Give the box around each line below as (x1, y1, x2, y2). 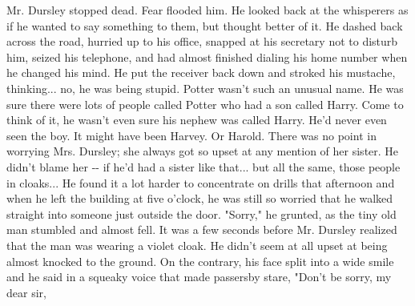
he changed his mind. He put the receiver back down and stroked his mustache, (6, 64, 396, 81)
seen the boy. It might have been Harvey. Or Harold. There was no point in (6, 127, 377, 143)
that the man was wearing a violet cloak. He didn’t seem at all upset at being (6, 236, 388, 253)
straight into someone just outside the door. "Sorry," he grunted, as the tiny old (6, 205, 397, 222)
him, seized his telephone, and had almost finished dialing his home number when (6, 48, 408, 65)
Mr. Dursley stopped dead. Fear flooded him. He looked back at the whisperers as (6, 2, 409, 18)
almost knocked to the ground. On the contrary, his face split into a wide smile (6, 252, 394, 269)
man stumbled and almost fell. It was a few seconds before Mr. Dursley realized (6, 221, 397, 238)
